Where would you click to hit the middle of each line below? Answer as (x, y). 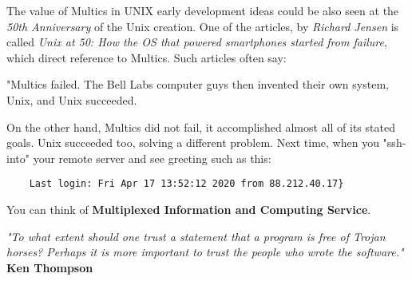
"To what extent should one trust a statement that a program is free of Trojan (196, 236)
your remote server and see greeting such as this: (152, 158)
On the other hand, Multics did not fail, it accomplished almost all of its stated (201, 127)
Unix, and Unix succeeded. (72, 99)
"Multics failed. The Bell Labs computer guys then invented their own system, (198, 84)
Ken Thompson (50, 267)
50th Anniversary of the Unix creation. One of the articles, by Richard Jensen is (203, 26)
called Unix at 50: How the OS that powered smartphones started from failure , (197, 42)
